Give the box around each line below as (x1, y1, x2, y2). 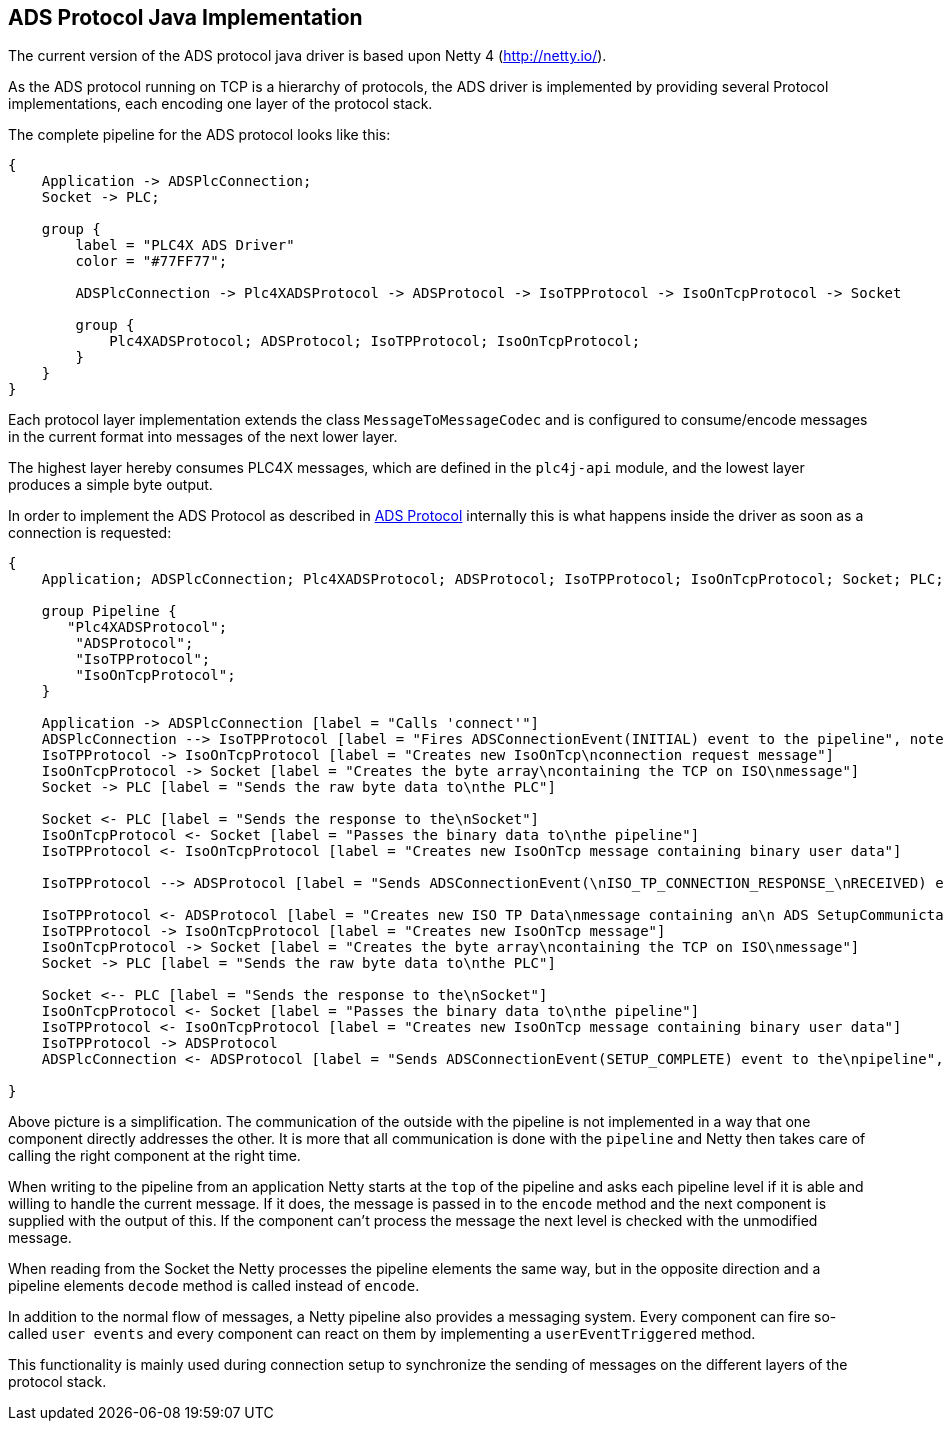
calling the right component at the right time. (8, 1147, 301, 1165)
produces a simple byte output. (8, 476, 213, 494)
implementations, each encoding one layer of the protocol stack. (8, 95, 433, 113)
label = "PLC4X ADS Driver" (75, 237, 295, 254)
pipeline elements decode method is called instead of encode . (8, 1277, 420, 1295)
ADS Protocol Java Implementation (8, 5, 363, 30)
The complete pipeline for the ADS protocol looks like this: (8, 126, 391, 144)
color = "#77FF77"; (75, 253, 228, 270)
